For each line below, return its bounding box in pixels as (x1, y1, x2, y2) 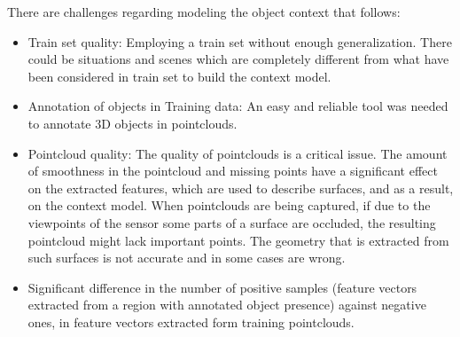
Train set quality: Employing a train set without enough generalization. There (27, 32, 452, 51)
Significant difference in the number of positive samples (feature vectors (27, 278, 417, 296)
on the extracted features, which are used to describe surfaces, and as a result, (27, 178, 454, 197)
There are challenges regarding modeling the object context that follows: (7, 3, 401, 20)
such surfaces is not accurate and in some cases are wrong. (27, 248, 346, 267)
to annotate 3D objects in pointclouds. (27, 114, 238, 132)
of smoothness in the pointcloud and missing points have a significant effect (27, 161, 438, 180)
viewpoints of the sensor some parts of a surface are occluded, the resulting (27, 213, 436, 231)
